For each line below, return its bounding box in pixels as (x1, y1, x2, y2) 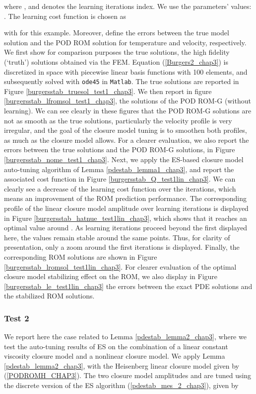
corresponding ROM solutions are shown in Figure (4, 251, 157, 262)
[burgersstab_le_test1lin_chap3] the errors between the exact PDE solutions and (4, 281, 253, 291)
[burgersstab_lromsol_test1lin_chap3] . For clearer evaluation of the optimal (4, 261, 237, 272)
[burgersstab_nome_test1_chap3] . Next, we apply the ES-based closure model (4, 154, 244, 164)
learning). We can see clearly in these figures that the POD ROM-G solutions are (4, 105, 252, 115)
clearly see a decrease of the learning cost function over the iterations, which (4, 183, 236, 194)
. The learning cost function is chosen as (4, 10, 127, 21)
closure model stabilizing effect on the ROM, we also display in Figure (4, 271, 218, 282)
